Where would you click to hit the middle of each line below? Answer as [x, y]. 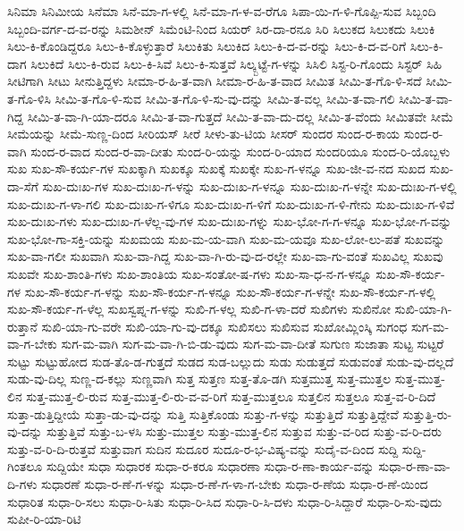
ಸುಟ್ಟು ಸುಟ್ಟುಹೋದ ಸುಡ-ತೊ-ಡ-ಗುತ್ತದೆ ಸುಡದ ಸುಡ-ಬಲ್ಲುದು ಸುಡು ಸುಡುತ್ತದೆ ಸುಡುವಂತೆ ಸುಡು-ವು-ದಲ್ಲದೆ [231, 361]
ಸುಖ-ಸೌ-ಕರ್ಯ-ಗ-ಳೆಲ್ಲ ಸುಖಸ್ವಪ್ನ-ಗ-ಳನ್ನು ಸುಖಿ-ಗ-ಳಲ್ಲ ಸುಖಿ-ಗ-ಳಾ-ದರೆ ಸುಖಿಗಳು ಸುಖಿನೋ [199, 309]
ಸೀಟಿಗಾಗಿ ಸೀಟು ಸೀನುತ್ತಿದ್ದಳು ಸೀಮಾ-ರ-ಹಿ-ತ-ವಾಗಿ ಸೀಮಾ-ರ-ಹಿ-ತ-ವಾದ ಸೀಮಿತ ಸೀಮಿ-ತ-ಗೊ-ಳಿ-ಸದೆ [215, 81]
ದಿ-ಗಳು [22, 484]
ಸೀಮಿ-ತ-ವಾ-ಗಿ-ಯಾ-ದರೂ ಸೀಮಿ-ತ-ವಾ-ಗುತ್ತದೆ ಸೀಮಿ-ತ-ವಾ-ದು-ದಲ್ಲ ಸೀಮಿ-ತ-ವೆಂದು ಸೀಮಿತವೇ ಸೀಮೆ [240, 116]
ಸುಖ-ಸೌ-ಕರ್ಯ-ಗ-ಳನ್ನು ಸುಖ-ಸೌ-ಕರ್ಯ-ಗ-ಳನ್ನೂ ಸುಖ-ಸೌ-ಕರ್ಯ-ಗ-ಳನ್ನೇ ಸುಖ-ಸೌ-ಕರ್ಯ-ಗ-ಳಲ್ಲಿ [230, 291]
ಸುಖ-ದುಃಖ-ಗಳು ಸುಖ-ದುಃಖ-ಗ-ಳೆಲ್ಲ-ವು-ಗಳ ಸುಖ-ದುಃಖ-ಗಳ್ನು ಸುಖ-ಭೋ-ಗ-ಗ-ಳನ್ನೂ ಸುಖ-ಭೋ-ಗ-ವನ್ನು [230, 221]
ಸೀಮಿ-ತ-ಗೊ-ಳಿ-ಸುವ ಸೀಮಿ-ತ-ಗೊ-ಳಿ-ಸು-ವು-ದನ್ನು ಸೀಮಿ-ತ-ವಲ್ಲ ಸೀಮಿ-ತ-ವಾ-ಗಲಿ [225, 98]
